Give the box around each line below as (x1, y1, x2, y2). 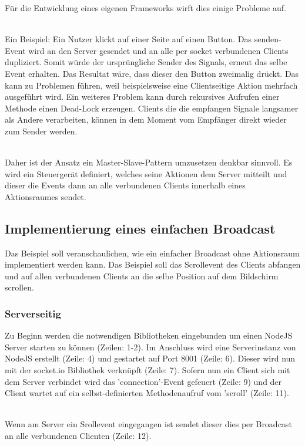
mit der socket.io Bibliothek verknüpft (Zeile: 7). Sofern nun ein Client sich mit (5, 364, 290, 376)
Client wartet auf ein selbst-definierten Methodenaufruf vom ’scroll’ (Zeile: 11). (5, 387, 289, 399)
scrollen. (5, 281, 34, 293)
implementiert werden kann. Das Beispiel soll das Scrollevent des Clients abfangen (5, 258, 301, 271)
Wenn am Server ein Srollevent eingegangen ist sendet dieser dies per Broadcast (5, 418, 292, 430)
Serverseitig (5, 306, 61, 320)
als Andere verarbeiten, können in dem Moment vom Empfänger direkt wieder (5, 113, 287, 126)
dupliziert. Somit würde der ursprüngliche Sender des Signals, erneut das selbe (5, 56, 287, 68)
